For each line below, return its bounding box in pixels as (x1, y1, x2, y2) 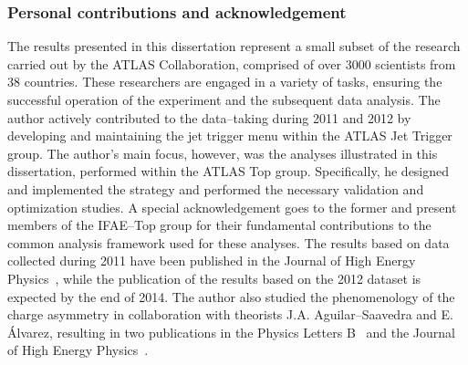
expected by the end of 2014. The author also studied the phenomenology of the (7, 287, 455, 306)
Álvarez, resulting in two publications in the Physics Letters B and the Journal (7, 322, 455, 341)
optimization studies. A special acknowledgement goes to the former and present (7, 197, 457, 216)
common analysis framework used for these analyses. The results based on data (7, 233, 450, 252)
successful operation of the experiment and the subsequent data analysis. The (7, 90, 441, 109)
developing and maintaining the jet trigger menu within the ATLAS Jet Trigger (7, 126, 452, 145)
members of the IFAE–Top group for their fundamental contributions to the (7, 215, 432, 235)
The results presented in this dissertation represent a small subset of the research (7, 36, 461, 56)
